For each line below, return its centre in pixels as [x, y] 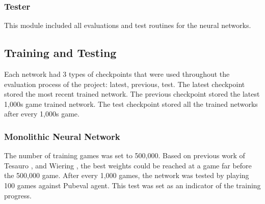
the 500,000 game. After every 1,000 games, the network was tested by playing [127, 175]
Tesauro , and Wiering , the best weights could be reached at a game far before [128, 165]
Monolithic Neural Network [62, 136]
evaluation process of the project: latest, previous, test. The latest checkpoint [125, 84]
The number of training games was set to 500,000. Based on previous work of [125, 155]
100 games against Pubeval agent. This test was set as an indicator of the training [132, 185]
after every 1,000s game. [42, 114]
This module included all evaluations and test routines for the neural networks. [128, 25]
